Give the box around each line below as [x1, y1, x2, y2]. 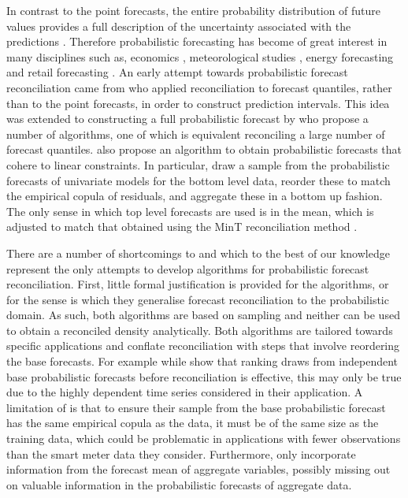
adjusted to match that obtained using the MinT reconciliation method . [6, 218, 358, 235]
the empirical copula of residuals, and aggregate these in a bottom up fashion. [6, 188, 383, 204]
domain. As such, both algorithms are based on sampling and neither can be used [6, 307, 400, 323]
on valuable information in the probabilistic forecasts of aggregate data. [6, 476, 352, 492]
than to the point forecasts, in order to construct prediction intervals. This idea [6, 95, 390, 111]
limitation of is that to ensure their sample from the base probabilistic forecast [6, 399, 386, 415]
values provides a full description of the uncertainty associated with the [6, 17, 351, 34]
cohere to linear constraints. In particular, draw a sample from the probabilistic [6, 156, 390, 173]
